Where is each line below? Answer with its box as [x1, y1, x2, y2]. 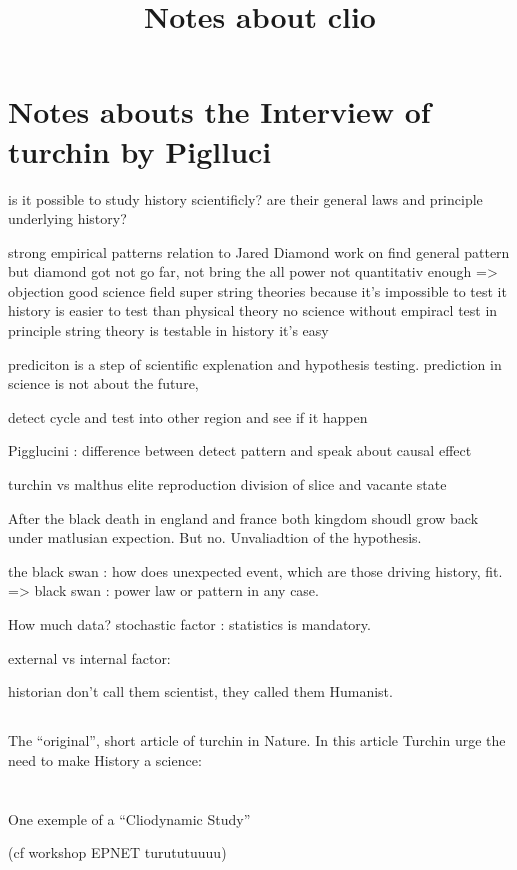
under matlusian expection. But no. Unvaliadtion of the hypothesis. [8, 527, 422, 548]
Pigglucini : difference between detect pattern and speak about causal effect [8, 440, 472, 461]
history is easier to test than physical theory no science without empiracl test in [8, 300, 498, 321]
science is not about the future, [8, 373, 199, 394]
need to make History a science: [8, 749, 202, 770]
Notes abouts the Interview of [8, 91, 431, 132]
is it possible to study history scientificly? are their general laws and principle [8, 188, 483, 209]
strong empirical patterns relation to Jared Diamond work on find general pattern [8, 241, 510, 262]
